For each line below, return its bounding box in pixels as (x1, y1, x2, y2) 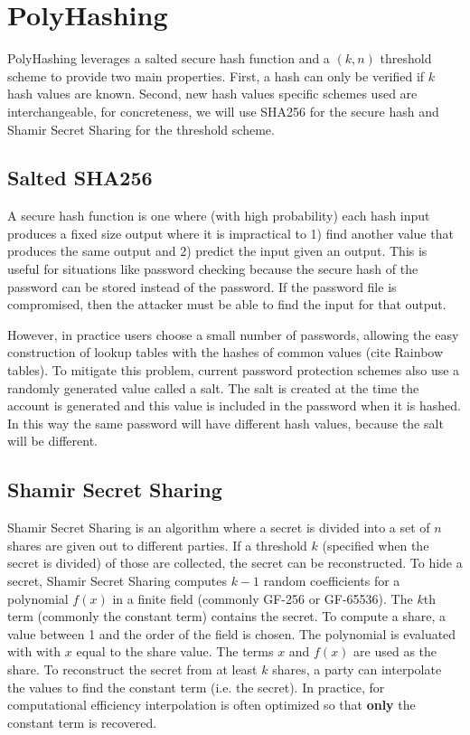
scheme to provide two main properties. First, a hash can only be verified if (7, 66, 425, 85)
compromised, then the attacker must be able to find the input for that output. (7, 295, 446, 314)
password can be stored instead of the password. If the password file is (7, 277, 397, 296)
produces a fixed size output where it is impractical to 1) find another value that (7, 223, 454, 242)
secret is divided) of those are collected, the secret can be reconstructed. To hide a (7, 553, 463, 572)
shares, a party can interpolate (272, 659, 442, 678)
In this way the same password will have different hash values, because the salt (7, 413, 444, 432)
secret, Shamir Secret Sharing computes (7, 571, 227, 589)
